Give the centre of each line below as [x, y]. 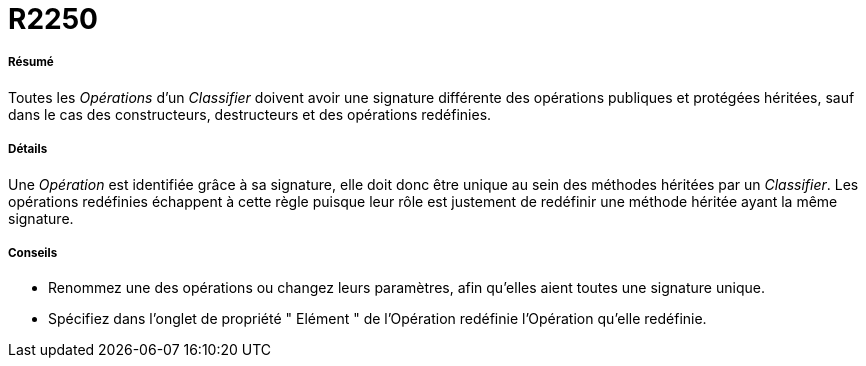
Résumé [31, 62]
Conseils [33, 252]
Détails [28, 149]
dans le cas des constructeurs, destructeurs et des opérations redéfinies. [250, 114]
